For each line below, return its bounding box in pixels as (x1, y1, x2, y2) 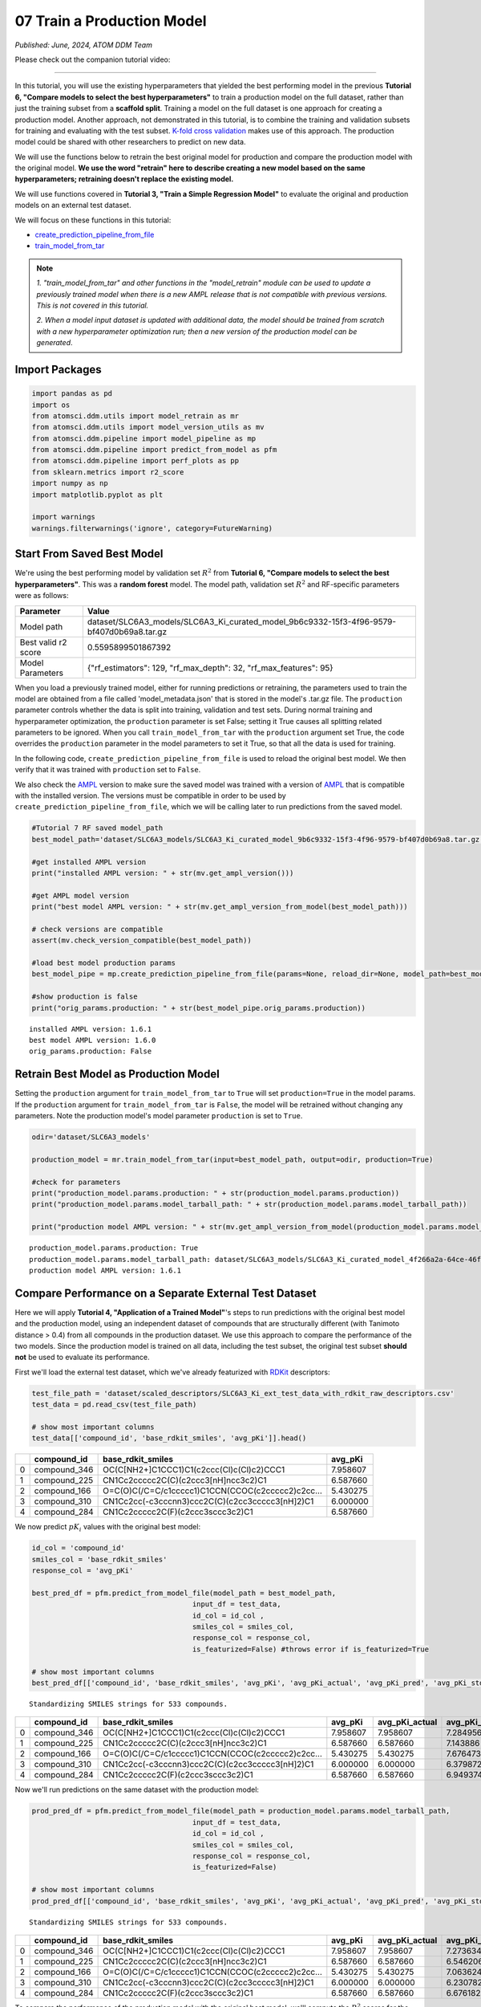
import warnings (31, 512, 96, 522)
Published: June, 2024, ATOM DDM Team (14, 40, 152, 50)
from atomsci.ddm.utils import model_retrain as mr (31, 411, 240, 421)
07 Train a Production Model (14, 12, 208, 30)
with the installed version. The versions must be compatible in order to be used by (14, 791, 286, 800)
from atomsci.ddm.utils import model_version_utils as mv (31, 422, 265, 432)
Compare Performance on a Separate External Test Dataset (14, 1286, 317, 1300)
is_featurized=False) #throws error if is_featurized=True (192, 1644, 429, 1654)
